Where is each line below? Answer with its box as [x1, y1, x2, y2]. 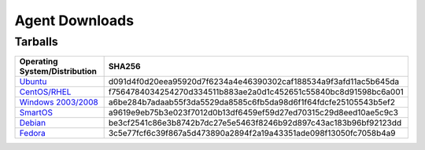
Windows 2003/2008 [19, 97, 98, 108]
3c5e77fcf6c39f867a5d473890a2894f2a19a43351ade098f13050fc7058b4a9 [108, 128, 397, 139]
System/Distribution [19, 66, 98, 77]
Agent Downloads [14, 12, 134, 29]
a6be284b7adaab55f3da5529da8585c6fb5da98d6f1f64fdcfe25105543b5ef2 [108, 97, 395, 108]
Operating [19, 56, 58, 67]
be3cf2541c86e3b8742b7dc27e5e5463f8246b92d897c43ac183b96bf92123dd [108, 118, 402, 129]
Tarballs [14, 35, 58, 49]
